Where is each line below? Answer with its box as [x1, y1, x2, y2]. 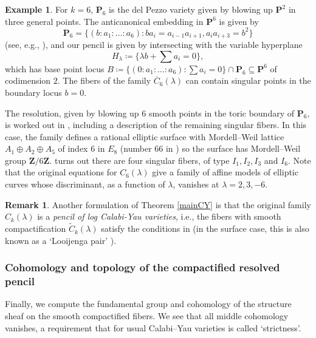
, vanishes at [173, 178, 219, 191]
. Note [287, 154, 311, 166]
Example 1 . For [5, 3, 68, 15]
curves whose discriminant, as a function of [5, 178, 165, 191]
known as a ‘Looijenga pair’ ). [5, 234, 117, 246]
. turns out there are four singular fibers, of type [49, 154, 230, 166]
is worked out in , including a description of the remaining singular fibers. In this [5, 118, 307, 131]
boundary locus [5, 86, 62, 98]
